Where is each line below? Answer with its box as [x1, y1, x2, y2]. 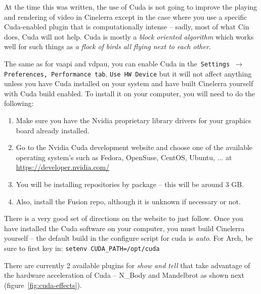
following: [4, 98, 34, 108]
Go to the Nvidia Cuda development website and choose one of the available [16, 142, 253, 153]
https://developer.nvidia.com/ [16, 162, 110, 172]
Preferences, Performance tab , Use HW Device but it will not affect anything [4, 68, 252, 79]
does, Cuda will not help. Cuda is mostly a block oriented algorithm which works [4, 31, 254, 42]
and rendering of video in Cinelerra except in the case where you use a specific [4, 11, 247, 22]
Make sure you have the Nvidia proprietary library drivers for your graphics [16, 115, 251, 126]
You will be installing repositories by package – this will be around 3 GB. [16, 179, 244, 190]
